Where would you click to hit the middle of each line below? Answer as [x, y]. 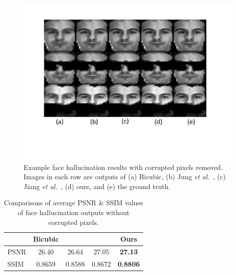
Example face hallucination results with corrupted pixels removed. [123, 167]
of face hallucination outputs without [74, 212]
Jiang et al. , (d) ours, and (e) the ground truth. [97, 186]
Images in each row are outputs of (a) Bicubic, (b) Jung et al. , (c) [125, 177]
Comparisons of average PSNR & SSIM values [74, 203]
